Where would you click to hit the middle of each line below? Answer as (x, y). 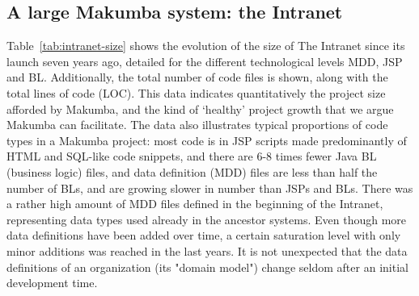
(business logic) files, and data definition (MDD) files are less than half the (192, 171)
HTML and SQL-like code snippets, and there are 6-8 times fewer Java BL (192, 156)
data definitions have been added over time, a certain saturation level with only (204, 235)
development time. (52, 283)
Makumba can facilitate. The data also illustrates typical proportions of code (197, 125)
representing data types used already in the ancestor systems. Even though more (207, 219)
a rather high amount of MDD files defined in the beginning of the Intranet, (195, 204)
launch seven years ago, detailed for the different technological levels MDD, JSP (205, 61)
